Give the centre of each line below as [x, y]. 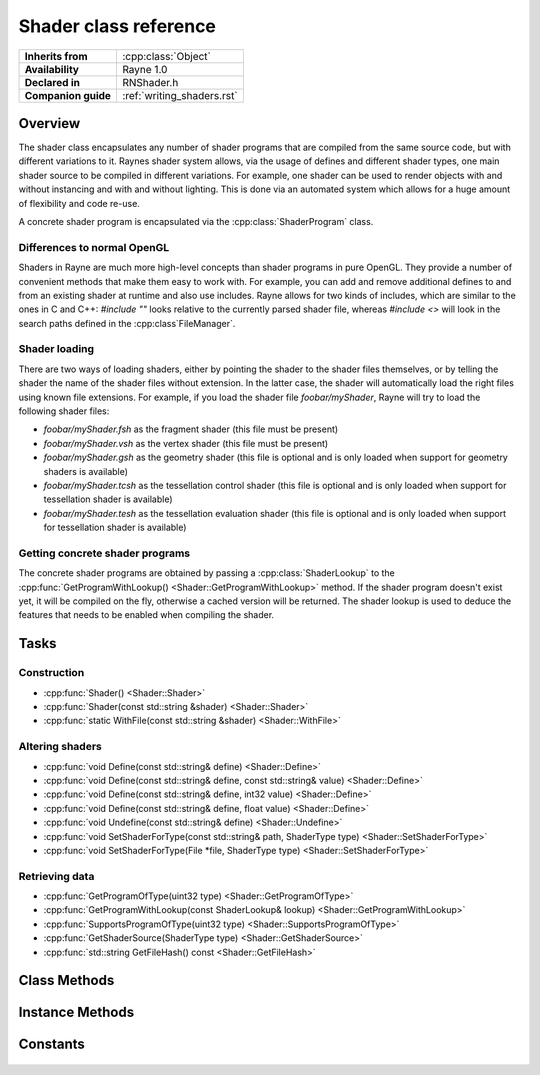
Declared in [52, 82]
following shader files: [64, 411]
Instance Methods [76, 1012]
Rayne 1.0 [144, 69]
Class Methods [66, 980]
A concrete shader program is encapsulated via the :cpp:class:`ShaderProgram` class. [196, 222]
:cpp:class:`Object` [166, 56]
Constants [51, 1044]
